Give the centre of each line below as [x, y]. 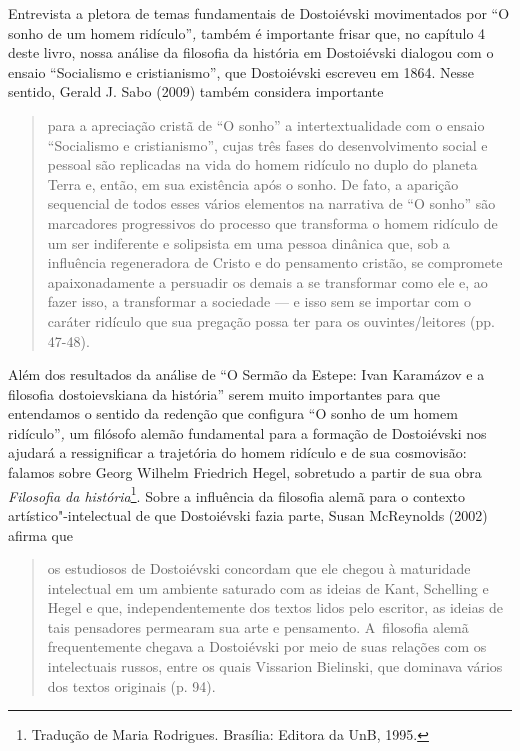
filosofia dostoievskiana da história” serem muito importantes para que [224, 393]
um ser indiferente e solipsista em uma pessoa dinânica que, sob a [248, 242]
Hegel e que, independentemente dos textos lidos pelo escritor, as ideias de [275, 607]
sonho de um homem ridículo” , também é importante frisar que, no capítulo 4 [247, 32]
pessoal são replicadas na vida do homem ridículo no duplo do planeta [262, 164]
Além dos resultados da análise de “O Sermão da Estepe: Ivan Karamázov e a [246, 374]
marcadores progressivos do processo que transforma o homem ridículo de [272, 222]
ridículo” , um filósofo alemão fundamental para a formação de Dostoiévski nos [247, 432]
